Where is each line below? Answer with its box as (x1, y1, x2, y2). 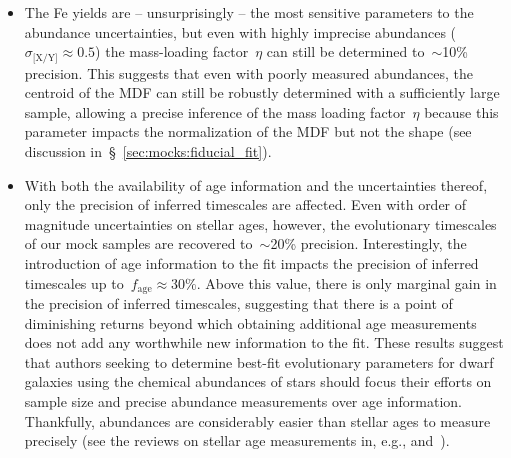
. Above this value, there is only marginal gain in (196, 272, 497, 293)
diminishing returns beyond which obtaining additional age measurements (24, 312, 477, 333)
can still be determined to (266, 41, 425, 62)
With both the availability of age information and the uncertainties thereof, (24, 174, 488, 195)
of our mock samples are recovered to (24, 233, 253, 254)
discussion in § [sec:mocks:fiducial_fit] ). (24, 141, 272, 162)
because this (424, 101, 499, 122)
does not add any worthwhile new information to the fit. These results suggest (24, 332, 504, 353)
